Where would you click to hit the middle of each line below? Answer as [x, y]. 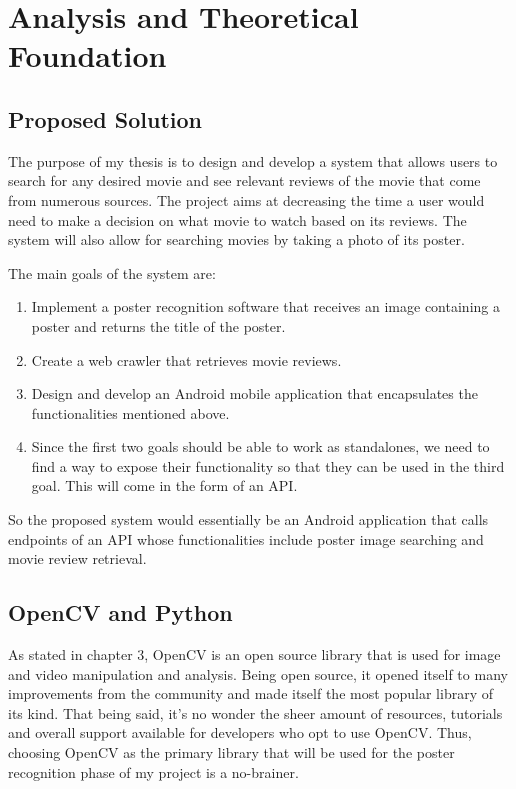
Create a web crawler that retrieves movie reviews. [186, 359]
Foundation [87, 55]
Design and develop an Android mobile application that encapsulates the [254, 393]
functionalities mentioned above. [130, 412]
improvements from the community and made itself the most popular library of [250, 693]
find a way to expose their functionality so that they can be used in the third [268, 465]
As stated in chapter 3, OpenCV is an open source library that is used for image [254, 654]
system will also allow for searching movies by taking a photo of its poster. [236, 239]
